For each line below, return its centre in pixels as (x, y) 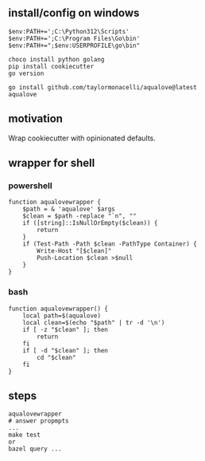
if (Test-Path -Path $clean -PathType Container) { (110, 244)
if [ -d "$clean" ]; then (66, 350)
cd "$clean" (57, 357)
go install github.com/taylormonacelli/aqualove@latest (102, 87)
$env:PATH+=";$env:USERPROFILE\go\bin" (74, 45)
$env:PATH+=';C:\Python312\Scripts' (69, 31)
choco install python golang (56, 59)
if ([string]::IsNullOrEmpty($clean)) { (90, 223)
